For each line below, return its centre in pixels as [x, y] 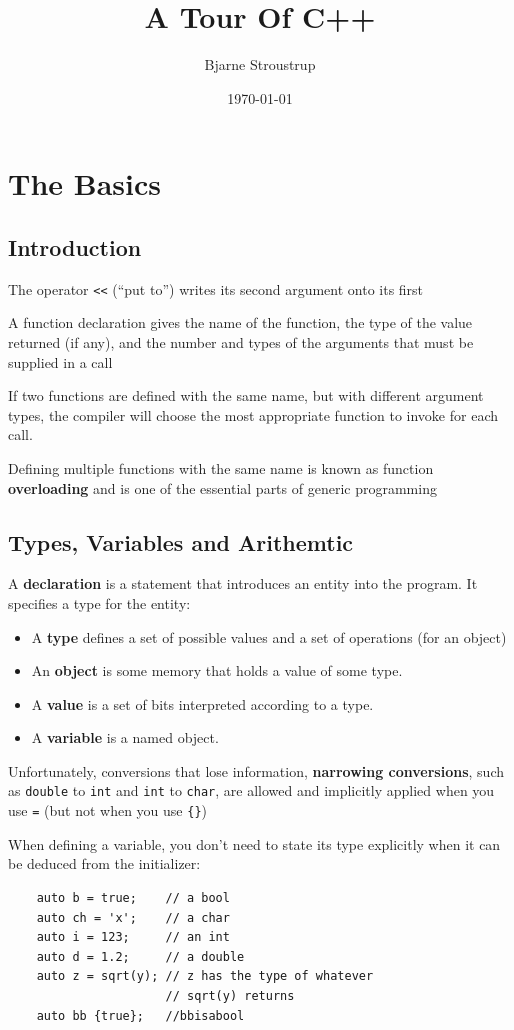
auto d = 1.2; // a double [140, 956]
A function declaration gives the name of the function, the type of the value [240, 322]
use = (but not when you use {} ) [107, 810]
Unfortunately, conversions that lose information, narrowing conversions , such [256, 770]
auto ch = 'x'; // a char [133, 917]
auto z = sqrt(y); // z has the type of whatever [205, 976]
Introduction [75, 246]
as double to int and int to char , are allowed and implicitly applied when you [251, 790]
